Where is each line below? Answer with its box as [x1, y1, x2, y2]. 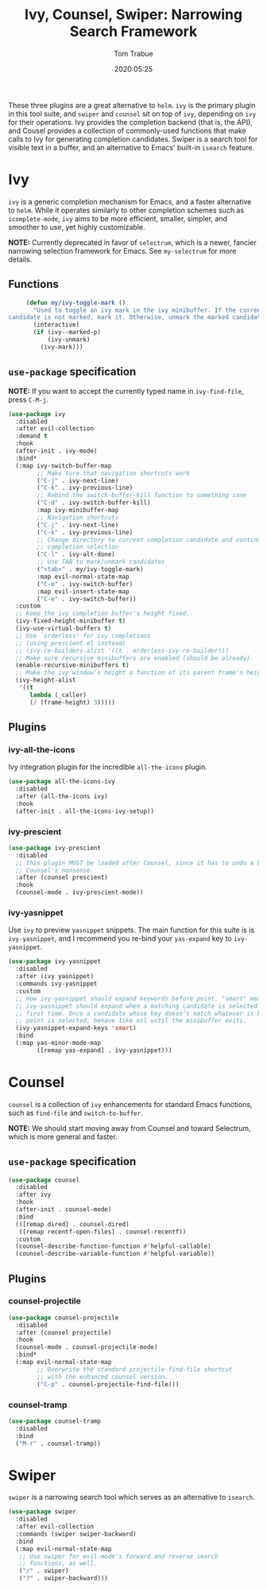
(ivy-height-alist [15, 676, 77, 685]
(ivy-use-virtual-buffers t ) [15, 624, 112, 632]
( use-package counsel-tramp [8, 1417, 102, 1425]
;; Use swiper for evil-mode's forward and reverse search [18, 1552, 219, 1560]
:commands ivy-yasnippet [15, 980, 98, 988]
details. [8, 254, 33, 264]
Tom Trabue [114, 49, 153, 58]
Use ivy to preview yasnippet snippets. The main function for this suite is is [8, 925, 255, 935]
